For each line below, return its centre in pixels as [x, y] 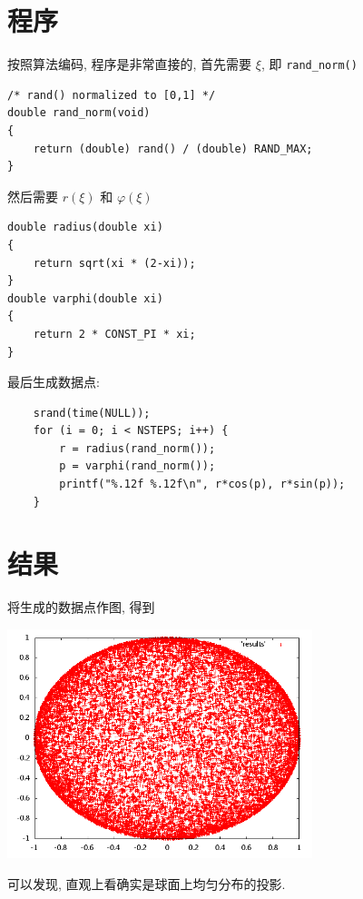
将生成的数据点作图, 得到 [81, 607]
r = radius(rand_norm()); [137, 448]
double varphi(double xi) [85, 298]
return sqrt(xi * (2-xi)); [114, 263]
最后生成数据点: [54, 382]
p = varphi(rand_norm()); [137, 466]
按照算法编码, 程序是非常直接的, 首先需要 [130, 64]
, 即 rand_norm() [309, 64]
